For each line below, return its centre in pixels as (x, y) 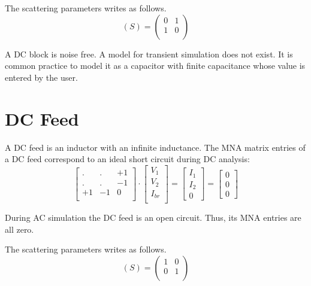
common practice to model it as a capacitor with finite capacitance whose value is (155, 66)
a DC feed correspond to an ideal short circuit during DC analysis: (127, 159)
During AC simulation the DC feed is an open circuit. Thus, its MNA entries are (153, 217)
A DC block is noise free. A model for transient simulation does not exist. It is (149, 54)
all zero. (19, 229)
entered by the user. (41, 77)
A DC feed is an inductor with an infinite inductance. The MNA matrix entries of (155, 147)
